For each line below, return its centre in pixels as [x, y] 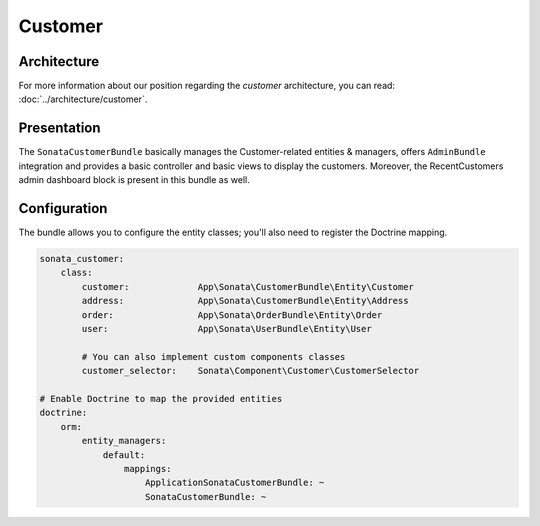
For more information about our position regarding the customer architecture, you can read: [206, 86]
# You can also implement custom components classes [213, 356]
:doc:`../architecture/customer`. [83, 99]
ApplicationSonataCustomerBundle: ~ [235, 483]
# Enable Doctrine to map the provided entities [161, 398]
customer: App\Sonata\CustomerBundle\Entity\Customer [248, 286]
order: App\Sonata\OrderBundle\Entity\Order [232, 314]
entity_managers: [124, 441]
